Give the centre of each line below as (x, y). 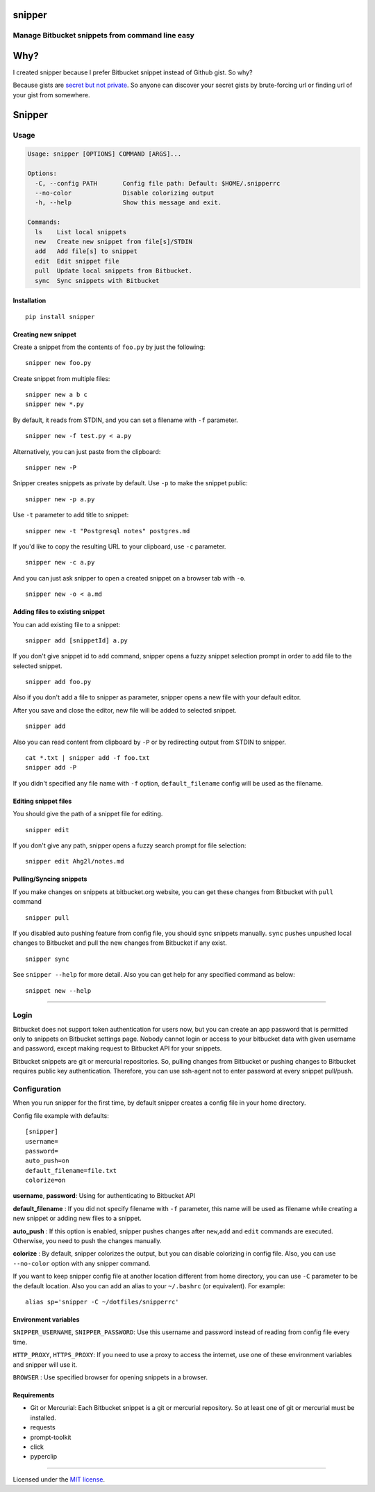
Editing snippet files (42, 801)
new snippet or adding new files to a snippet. (77, 1218)
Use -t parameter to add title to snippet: (71, 515)
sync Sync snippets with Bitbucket (97, 281)
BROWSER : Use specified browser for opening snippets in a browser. (110, 1377)
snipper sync (47, 959)
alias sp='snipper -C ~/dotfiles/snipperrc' (102, 1302)
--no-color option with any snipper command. (82, 1263)
